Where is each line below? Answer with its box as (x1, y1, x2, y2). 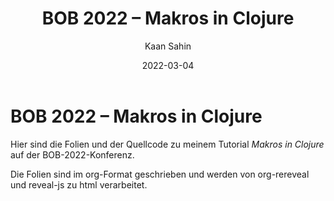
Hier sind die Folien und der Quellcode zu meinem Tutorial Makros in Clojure (10, 138, 325, 150)
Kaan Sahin (144, 40, 192, 52)
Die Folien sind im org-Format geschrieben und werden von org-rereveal (10, 168, 310, 180)
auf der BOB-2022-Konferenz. (10, 148, 135, 161)
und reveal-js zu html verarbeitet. (10, 178, 148, 191)
